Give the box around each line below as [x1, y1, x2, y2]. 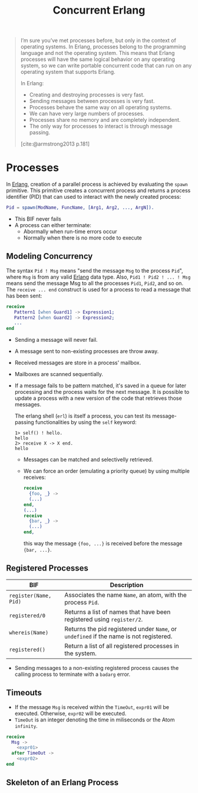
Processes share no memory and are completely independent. [29, 116, 181, 124]
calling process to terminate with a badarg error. [14, 671, 131, 678]
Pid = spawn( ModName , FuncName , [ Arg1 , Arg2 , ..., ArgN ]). [6, 205, 154, 211]
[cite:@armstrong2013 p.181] [20, 140, 90, 148]
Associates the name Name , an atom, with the [64, 591, 187, 599]
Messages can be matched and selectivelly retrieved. [23, 456, 153, 463]
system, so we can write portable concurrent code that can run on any [20, 62, 192, 69]
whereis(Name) [9, 629, 49, 636]
